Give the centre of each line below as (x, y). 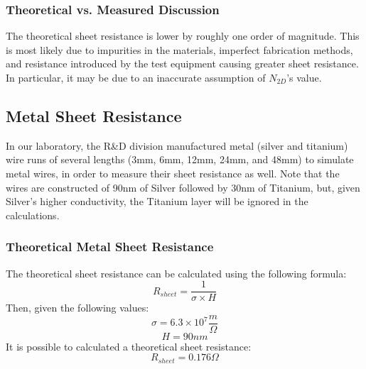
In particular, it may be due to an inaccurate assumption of (136, 77)
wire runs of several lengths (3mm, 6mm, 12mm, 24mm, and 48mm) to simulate (180, 159)
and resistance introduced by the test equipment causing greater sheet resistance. (182, 64)
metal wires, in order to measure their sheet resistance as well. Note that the (173, 173)
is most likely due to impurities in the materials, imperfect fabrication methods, (179, 49)
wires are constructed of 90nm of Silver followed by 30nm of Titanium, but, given (183, 187)
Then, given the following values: (77, 308)
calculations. (33, 215)
